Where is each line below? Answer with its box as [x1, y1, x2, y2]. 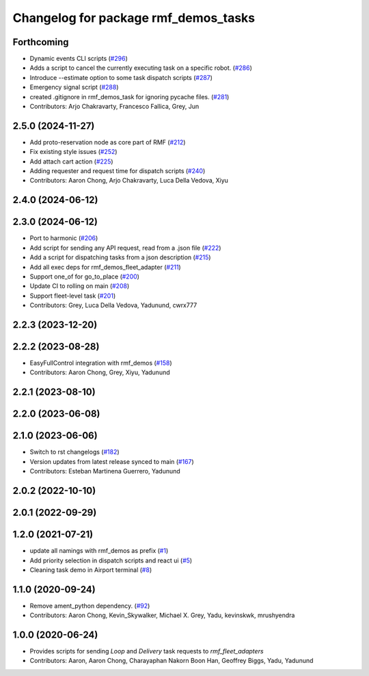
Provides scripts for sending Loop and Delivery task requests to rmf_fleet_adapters [29, 647, 264, 655]
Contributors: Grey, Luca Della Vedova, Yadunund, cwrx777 [29, 301, 197, 309]
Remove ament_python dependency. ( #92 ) [29, 601, 150, 610]
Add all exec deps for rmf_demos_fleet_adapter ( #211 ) [29, 263, 181, 271]
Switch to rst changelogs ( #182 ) [29, 448, 120, 456]
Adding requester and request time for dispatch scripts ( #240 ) [29, 167, 206, 175]
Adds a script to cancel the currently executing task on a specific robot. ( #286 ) [29, 64, 253, 72]
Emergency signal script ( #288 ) [29, 83, 119, 92]
